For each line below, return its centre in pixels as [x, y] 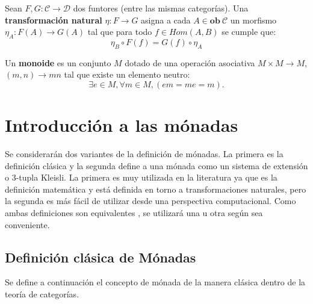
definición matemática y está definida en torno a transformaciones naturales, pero [156, 189]
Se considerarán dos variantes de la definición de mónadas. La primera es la [144, 154]
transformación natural [54, 20]
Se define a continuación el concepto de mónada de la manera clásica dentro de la [155, 282]
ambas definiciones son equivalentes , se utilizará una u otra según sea [134, 213]
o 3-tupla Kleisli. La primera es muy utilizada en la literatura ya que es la [141, 177]
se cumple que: [249, 32]
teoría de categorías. [42, 294]
